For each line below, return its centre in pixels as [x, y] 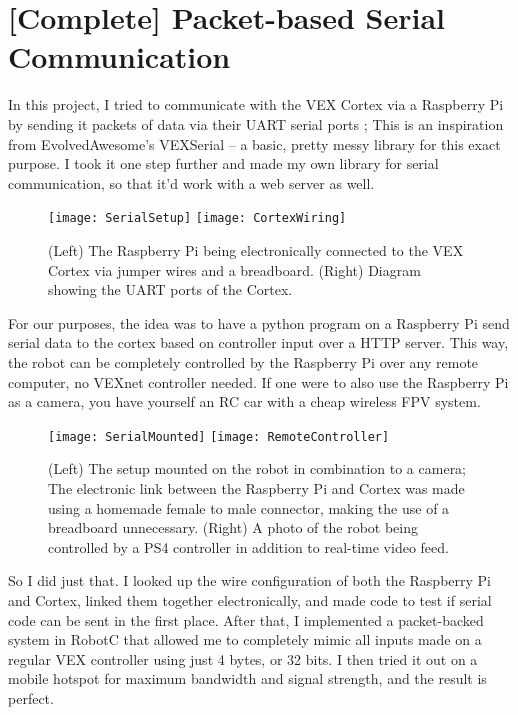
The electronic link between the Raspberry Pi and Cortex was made [256, 487]
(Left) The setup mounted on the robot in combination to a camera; [257, 468]
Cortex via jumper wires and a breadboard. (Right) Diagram [234, 269]
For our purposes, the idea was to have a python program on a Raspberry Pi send [259, 322]
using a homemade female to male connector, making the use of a [249, 507]
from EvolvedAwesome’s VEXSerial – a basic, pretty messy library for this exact [254, 143]
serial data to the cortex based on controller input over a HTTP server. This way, [258, 342]
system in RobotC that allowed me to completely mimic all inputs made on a [245, 639]
